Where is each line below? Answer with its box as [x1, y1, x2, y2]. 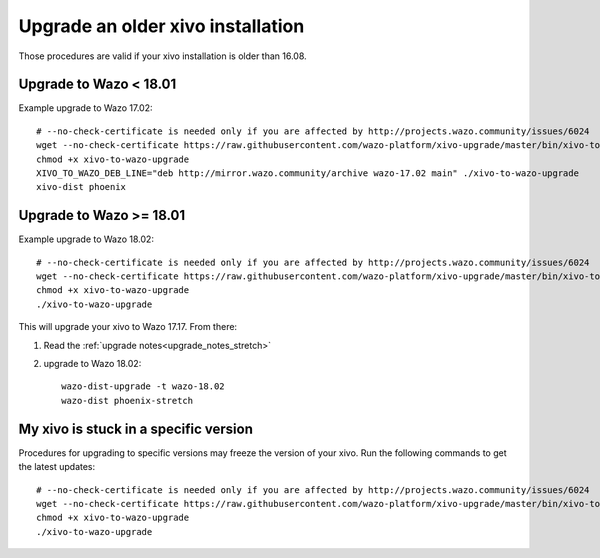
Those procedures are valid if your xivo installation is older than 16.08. [18, 50, 307, 62]
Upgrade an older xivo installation [18, 15, 305, 37]
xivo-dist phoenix [36, 181, 127, 193]
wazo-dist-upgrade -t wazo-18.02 [61, 381, 225, 392]
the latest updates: [18, 461, 96, 473]
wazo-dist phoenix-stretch [61, 395, 194, 406]
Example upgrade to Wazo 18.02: [18, 233, 155, 245]
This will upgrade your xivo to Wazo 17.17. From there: [18, 321, 238, 333]
